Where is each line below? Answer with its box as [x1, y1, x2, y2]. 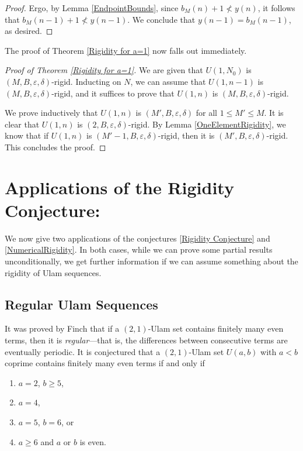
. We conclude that [127, 13, 196, 25]
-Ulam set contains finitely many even [148, 322, 284, 335]
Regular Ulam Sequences [5, 295, 158, 313]
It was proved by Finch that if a [5, 322, 120, 335]
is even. [79, 435, 106, 447]
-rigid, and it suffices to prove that [51, 87, 175, 99]
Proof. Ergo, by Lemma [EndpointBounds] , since [5, 2, 179, 13]
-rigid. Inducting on [51, 75, 121, 87]
